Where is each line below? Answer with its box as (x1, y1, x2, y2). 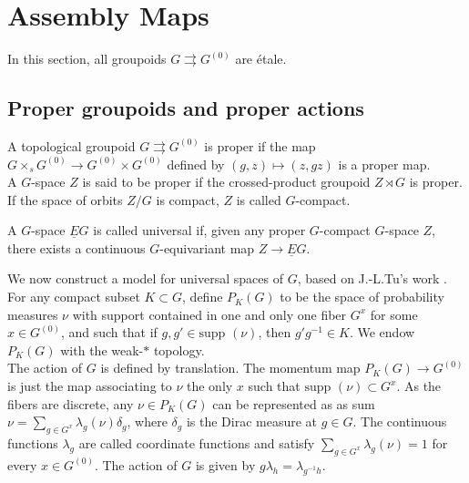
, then (258, 323, 291, 342)
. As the (396, 376, 442, 396)
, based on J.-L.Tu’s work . (297, 269, 447, 288)
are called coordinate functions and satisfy (78, 434, 315, 453)
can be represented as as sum (212, 394, 375, 413)
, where (127, 412, 168, 431)
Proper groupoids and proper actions (7, 94, 364, 122)
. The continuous (352, 412, 447, 431)
